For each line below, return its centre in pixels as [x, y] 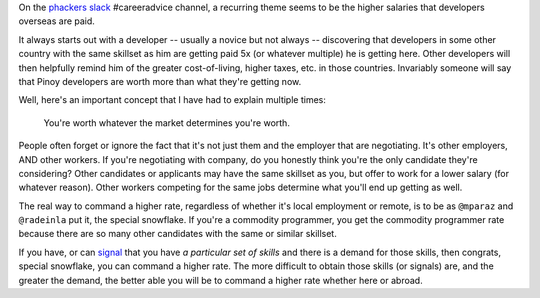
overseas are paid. [56, 21]
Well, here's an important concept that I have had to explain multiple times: [172, 100]
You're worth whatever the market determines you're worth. [166, 122]
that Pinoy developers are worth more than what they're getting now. [160, 81]
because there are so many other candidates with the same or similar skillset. [177, 234]
